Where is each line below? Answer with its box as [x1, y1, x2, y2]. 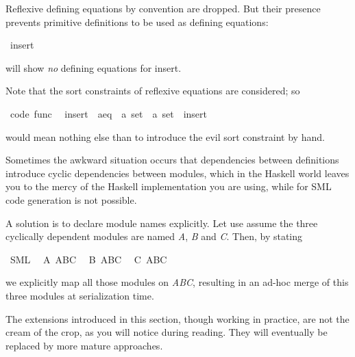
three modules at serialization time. [5, 288, 154, 302]
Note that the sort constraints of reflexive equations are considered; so [5, 83, 300, 98]
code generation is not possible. [5, 192, 137, 207]
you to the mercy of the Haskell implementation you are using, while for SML [5, 179, 332, 194]
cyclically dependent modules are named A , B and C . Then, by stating [5, 229, 303, 243]
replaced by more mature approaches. [5, 338, 163, 352]
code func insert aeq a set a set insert [10, 106, 207, 120]
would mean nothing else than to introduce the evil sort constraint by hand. [5, 129, 325, 144]
